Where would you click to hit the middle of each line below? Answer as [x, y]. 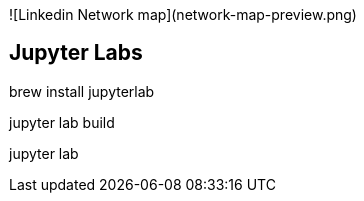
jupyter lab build [62, 122]
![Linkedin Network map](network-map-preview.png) [183, 14]
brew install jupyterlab [82, 91]
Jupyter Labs [76, 53]
